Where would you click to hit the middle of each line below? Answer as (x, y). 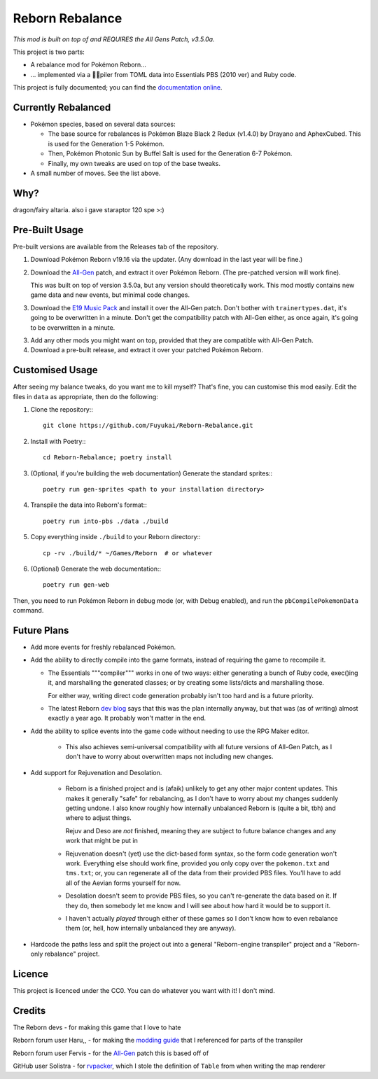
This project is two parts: (49, 52)
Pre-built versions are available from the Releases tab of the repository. (115, 246)
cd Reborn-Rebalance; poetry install (108, 458)
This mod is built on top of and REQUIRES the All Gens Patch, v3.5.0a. (114, 39)
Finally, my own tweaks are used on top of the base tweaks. (134, 163)
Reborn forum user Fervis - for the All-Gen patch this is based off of (111, 1053)
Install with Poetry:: (58, 441)
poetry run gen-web (76, 585)
